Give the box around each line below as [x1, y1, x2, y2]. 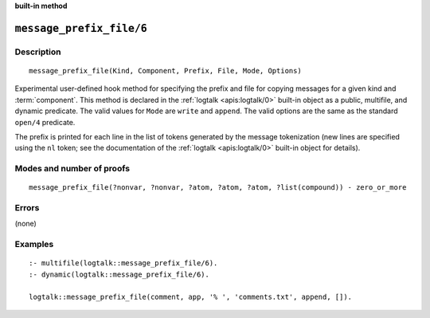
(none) [14, 219, 37, 229]
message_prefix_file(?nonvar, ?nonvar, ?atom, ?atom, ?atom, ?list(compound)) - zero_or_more [29, 183, 407, 192]
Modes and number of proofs [14, 163, 131, 175]
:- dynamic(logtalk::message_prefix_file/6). [29, 269, 210, 279]
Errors [14, 202, 40, 214]
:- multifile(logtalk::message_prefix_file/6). [29, 259, 218, 268]
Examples [14, 239, 54, 250]
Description [14, 46, 61, 57]
